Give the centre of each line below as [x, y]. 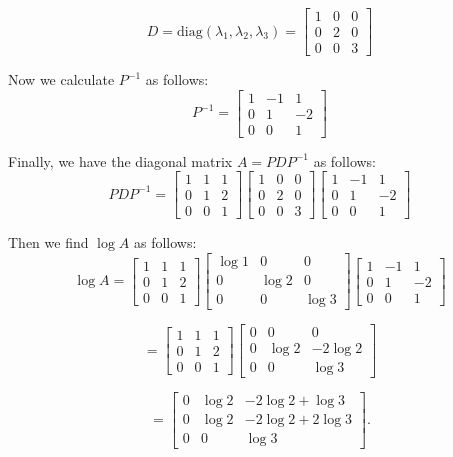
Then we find [48, 242]
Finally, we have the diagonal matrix [120, 160]
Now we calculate [61, 79]
